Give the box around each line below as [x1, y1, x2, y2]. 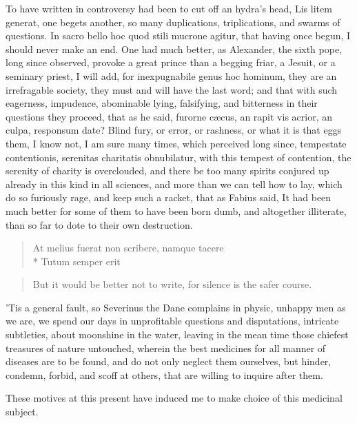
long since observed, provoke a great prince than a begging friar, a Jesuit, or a [6, 55, 336, 70]
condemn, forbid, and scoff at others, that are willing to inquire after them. [6, 367, 323, 382]
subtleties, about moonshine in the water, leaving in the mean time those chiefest [6, 327, 349, 342]
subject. [6, 404, 39, 419]
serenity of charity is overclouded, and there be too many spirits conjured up [6, 163, 329, 178]
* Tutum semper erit [32, 254, 121, 268]
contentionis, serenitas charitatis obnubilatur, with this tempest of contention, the [6, 149, 351, 164]
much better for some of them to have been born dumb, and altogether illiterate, [6, 203, 347, 218]
